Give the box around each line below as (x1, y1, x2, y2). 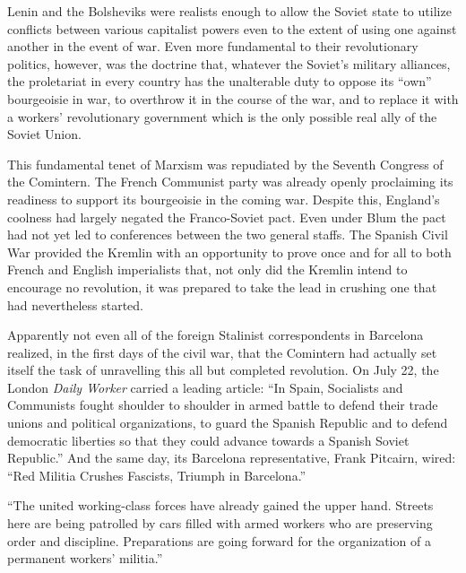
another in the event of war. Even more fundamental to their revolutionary (7, 37, 419, 56)
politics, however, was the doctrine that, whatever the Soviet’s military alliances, (7, 54, 451, 73)
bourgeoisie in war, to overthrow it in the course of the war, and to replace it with (7, 89, 459, 108)
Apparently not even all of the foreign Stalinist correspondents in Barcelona (7, 326, 424, 344)
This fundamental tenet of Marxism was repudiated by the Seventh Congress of (7, 154, 444, 173)
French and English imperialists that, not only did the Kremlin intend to (7, 260, 408, 279)
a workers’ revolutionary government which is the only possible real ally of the (7, 107, 437, 126)
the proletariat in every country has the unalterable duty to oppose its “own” (7, 72, 432, 91)
